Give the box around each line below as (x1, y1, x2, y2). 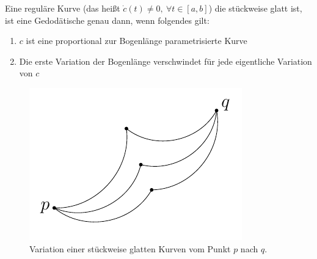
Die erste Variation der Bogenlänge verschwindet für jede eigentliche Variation (19, 54, 312, 67)
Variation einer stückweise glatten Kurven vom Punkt (29, 242, 231, 255)
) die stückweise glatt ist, (208, 2, 302, 14)
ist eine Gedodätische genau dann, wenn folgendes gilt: (5, 13, 210, 26)
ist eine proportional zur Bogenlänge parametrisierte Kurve (26, 34, 247, 47)
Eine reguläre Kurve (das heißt (5, 2, 120, 14)
